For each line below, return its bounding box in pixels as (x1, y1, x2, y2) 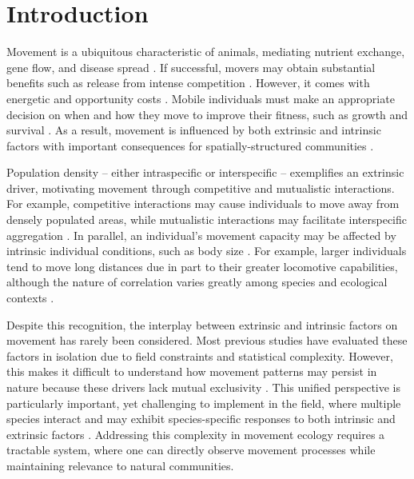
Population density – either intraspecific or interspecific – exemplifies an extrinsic (6, 164, 404, 181)
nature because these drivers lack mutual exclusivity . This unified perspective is (6, 379, 401, 395)
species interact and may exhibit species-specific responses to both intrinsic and (6, 410, 396, 427)
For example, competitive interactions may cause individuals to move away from (6, 195, 400, 212)
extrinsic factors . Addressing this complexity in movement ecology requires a (6, 425, 385, 442)
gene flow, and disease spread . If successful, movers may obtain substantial (6, 58, 376, 75)
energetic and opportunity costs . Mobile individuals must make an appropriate (6, 90, 395, 106)
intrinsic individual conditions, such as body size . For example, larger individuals (6, 242, 407, 259)
